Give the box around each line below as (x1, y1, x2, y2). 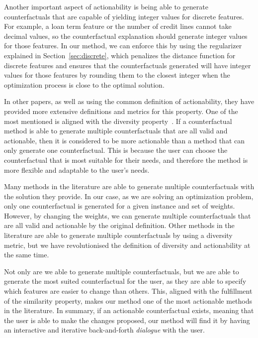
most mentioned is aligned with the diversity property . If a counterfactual (4, 115, 232, 126)
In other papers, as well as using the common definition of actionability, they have (4, 96, 255, 107)
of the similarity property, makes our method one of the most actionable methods (4, 295, 253, 306)
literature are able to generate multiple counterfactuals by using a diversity (4, 230, 233, 240)
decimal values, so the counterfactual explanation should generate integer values (4, 30, 248, 41)
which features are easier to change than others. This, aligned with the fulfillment (4, 286, 253, 296)
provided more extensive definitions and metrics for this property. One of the (4, 106, 238, 116)
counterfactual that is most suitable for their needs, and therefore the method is (4, 154, 248, 165)
